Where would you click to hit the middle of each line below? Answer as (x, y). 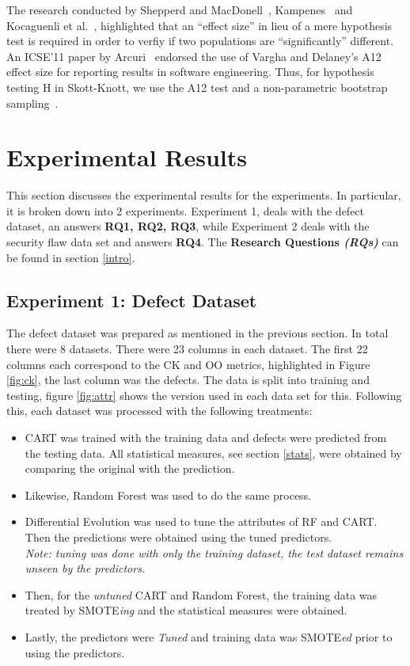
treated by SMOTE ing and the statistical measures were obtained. (186, 610)
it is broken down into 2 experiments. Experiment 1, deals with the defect (186, 210)
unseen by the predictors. (85, 568)
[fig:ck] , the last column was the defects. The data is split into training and (188, 380)
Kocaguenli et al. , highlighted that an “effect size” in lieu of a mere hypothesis (199, 25)
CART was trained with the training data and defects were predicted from (206, 438)
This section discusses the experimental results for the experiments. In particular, (204, 195)
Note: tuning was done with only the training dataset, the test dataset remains (214, 552)
